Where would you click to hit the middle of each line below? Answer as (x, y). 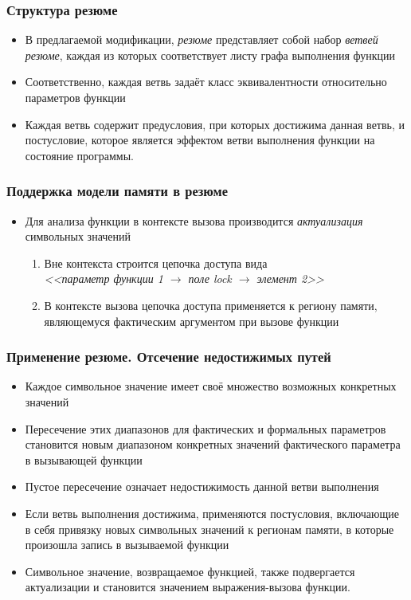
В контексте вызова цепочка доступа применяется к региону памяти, (211, 305)
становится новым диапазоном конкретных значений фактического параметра (213, 444)
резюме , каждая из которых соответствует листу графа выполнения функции (210, 55)
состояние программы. (80, 155)
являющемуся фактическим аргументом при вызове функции (192, 321)
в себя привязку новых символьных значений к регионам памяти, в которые (209, 529)
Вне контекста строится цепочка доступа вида (156, 263)
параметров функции (75, 97)
